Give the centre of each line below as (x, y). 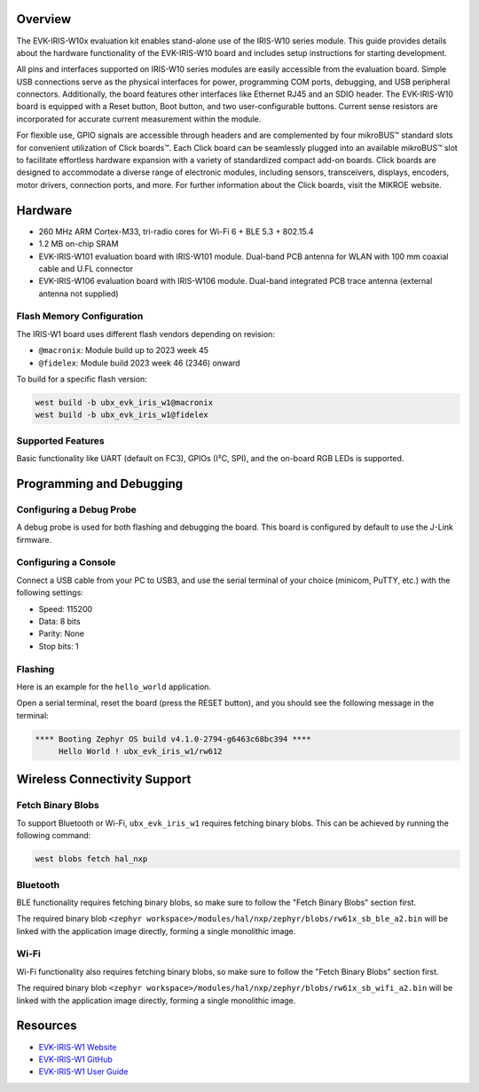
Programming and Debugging (100, 483)
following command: (54, 836)
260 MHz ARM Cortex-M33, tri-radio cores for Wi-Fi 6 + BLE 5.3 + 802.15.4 (176, 232)
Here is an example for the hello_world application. (114, 687)
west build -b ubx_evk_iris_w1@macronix (124, 402)
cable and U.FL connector (86, 268)
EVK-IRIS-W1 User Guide (83, 1072)
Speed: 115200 (66, 609)
